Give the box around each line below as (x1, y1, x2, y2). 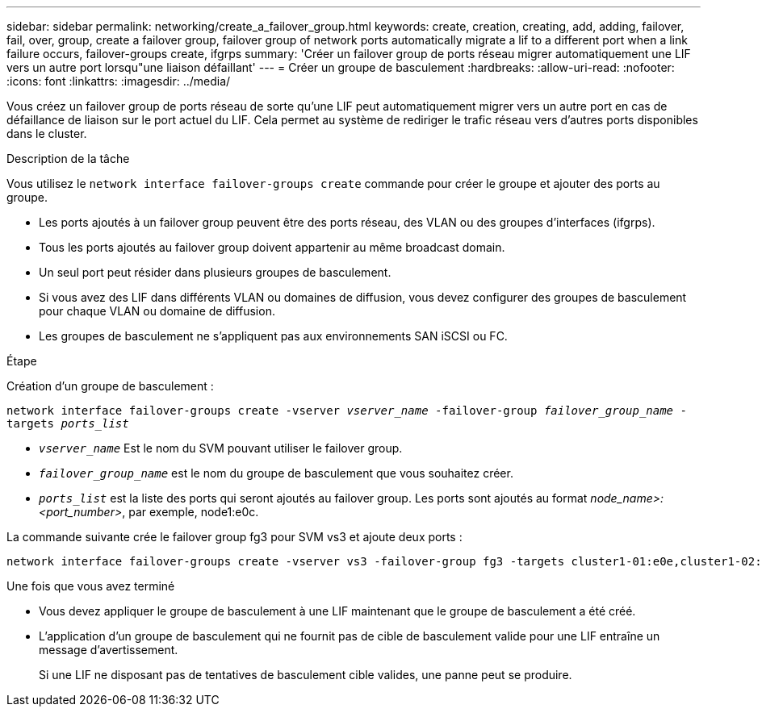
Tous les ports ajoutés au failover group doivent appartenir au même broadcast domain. (39, 240, 505, 254)
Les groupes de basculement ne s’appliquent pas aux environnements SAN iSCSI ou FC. (39, 329, 508, 343)
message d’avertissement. (39, 643, 178, 657)
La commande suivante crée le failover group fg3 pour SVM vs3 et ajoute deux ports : (6, 530, 463, 544)
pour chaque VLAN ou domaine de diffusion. (39, 304, 275, 318)
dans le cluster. (6, 127, 87, 140)
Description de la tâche (6, 152, 130, 165)
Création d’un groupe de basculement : (6, 379, 214, 393)
